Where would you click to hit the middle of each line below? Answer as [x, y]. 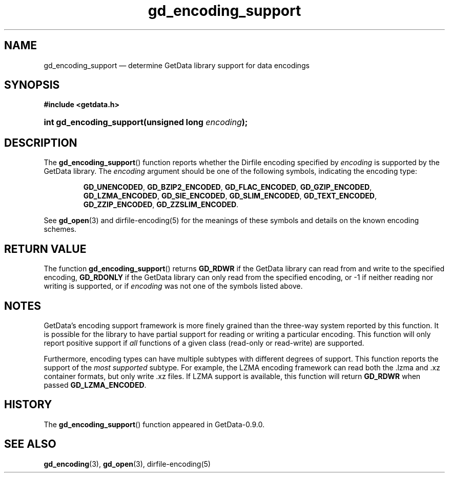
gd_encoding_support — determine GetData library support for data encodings [177, 65]
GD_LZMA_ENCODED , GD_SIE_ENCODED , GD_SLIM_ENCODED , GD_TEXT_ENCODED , [230, 196]
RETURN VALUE [45, 249]
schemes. [60, 229]
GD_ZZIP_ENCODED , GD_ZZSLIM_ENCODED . [161, 205]
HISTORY [28, 405]
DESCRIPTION [41, 143]
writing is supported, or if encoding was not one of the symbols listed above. [173, 286]
